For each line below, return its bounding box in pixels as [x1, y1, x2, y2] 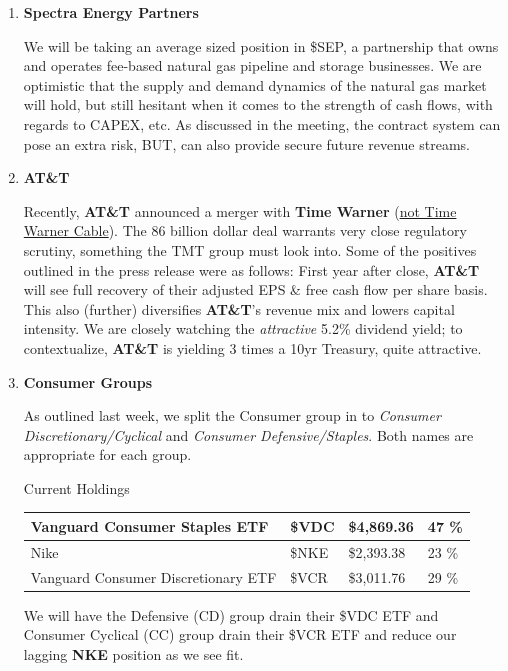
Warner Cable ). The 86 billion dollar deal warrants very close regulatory [23, 220, 467, 241]
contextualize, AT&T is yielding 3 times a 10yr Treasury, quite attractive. [23, 337, 482, 358]
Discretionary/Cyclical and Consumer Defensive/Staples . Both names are [23, 424, 474, 445]
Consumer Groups [23, 371, 153, 392]
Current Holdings [23, 477, 130, 498]
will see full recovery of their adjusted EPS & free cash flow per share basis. [23, 279, 488, 300]
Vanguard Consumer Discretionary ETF [30, 566, 277, 587]
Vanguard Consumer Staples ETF [30, 515, 269, 536]
